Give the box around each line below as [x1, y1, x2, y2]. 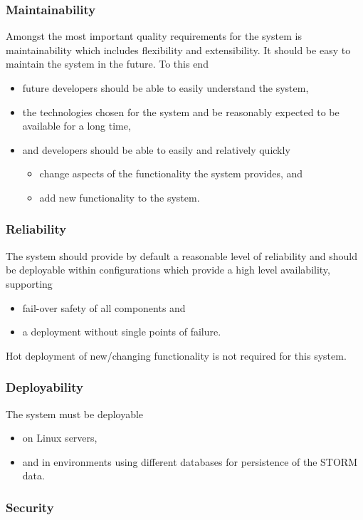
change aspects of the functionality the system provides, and [39, 166, 303, 181]
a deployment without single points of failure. [22, 324, 221, 339]
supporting [6, 276, 53, 291]
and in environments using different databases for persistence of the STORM [22, 454, 357, 469]
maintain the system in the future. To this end [6, 56, 209, 71]
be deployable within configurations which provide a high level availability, [6, 262, 330, 277]
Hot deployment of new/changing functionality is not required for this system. [6, 348, 347, 363]
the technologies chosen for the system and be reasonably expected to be [22, 104, 340, 119]
